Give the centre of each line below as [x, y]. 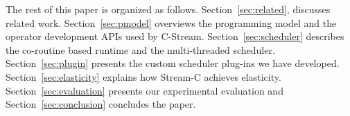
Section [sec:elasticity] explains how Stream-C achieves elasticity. [143, 76]
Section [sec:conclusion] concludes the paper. [101, 104]
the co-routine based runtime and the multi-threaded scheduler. [140, 49]
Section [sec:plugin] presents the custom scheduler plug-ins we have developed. [173, 63]
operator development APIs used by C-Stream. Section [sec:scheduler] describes [175, 36]
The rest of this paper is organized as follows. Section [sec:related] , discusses [168, 9]
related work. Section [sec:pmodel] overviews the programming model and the [171, 22]
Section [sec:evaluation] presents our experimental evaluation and [145, 90]
